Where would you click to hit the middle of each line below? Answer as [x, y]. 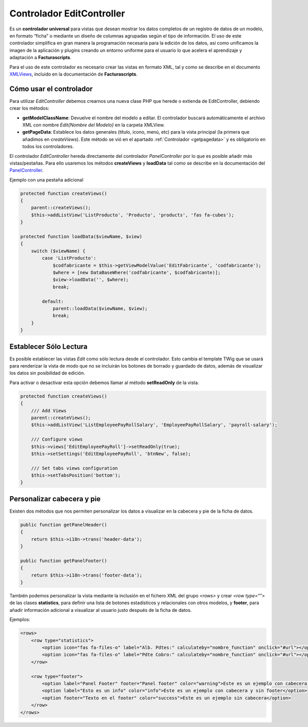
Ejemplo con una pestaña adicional [46, 179]
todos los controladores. [48, 147]
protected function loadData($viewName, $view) [81, 237]
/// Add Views [49, 411]
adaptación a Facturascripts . [41, 58]
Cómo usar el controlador [51, 89]
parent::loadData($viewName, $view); [100, 308]
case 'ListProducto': [69, 258]
